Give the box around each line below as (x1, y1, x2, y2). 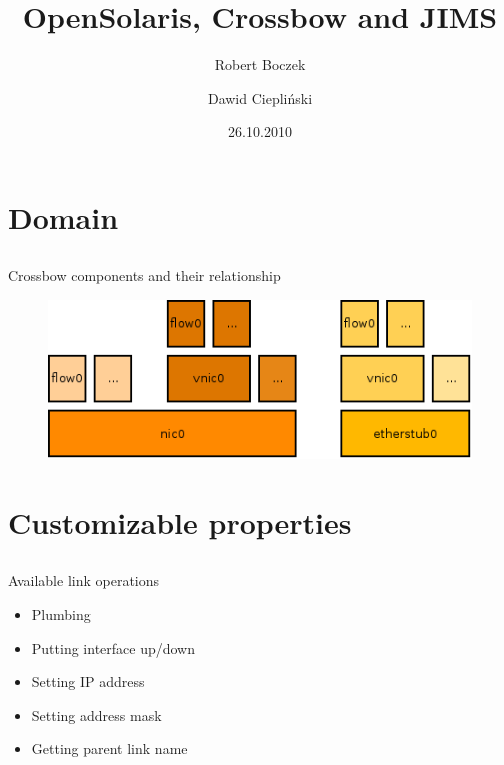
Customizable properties (8, 501, 352, 542)
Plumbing (31, 604, 91, 625)
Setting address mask (31, 704, 162, 725)
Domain (8, 196, 119, 237)
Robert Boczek (214, 54, 306, 75)
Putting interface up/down (31, 637, 196, 658)
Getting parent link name (31, 738, 188, 759)
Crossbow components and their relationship (8, 265, 281, 286)
